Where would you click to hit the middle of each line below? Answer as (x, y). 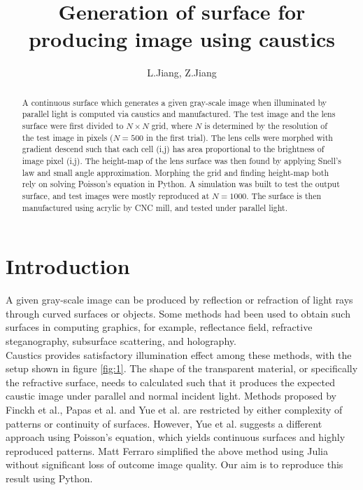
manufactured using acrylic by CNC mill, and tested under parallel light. (155, 207)
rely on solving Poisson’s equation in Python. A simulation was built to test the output (181, 184)
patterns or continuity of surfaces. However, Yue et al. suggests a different (164, 423)
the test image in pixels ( (67, 137)
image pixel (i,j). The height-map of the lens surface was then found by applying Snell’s (181, 160)
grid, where (172, 126)
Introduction (68, 266)
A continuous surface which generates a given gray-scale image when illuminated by (175, 102)
